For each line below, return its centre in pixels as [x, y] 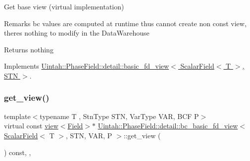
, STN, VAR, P [89, 135]
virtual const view [31, 126]
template [17, 116]
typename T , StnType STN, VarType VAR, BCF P [119, 116]
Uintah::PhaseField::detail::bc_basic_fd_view [168, 126]
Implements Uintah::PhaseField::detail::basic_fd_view [87, 66]
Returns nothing [29, 49]
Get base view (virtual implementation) [64, 6]
